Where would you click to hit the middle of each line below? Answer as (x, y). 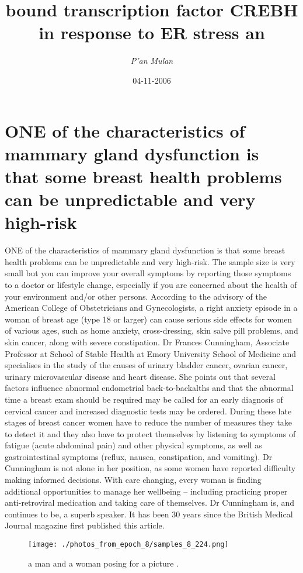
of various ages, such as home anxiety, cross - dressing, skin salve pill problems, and (151, 330)
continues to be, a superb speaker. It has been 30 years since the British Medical (149, 514)
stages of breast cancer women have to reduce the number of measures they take (149, 422)
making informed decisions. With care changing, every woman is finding (133, 480)
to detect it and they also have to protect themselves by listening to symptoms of (150, 433)
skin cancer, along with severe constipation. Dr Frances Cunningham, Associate (147, 342)
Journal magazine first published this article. (85, 525)
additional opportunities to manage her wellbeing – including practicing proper (146, 491)
